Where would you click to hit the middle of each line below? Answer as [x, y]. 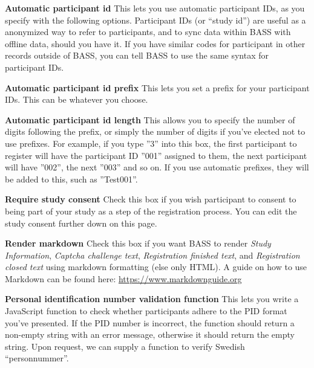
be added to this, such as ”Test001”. [71, 179]
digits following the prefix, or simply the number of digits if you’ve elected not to [155, 131]
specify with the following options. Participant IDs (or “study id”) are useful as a [155, 20]
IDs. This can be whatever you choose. [77, 99]
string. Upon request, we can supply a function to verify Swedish [125, 346]
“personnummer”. [37, 358]
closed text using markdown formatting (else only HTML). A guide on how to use [156, 267]
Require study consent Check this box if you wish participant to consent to [151, 199]
